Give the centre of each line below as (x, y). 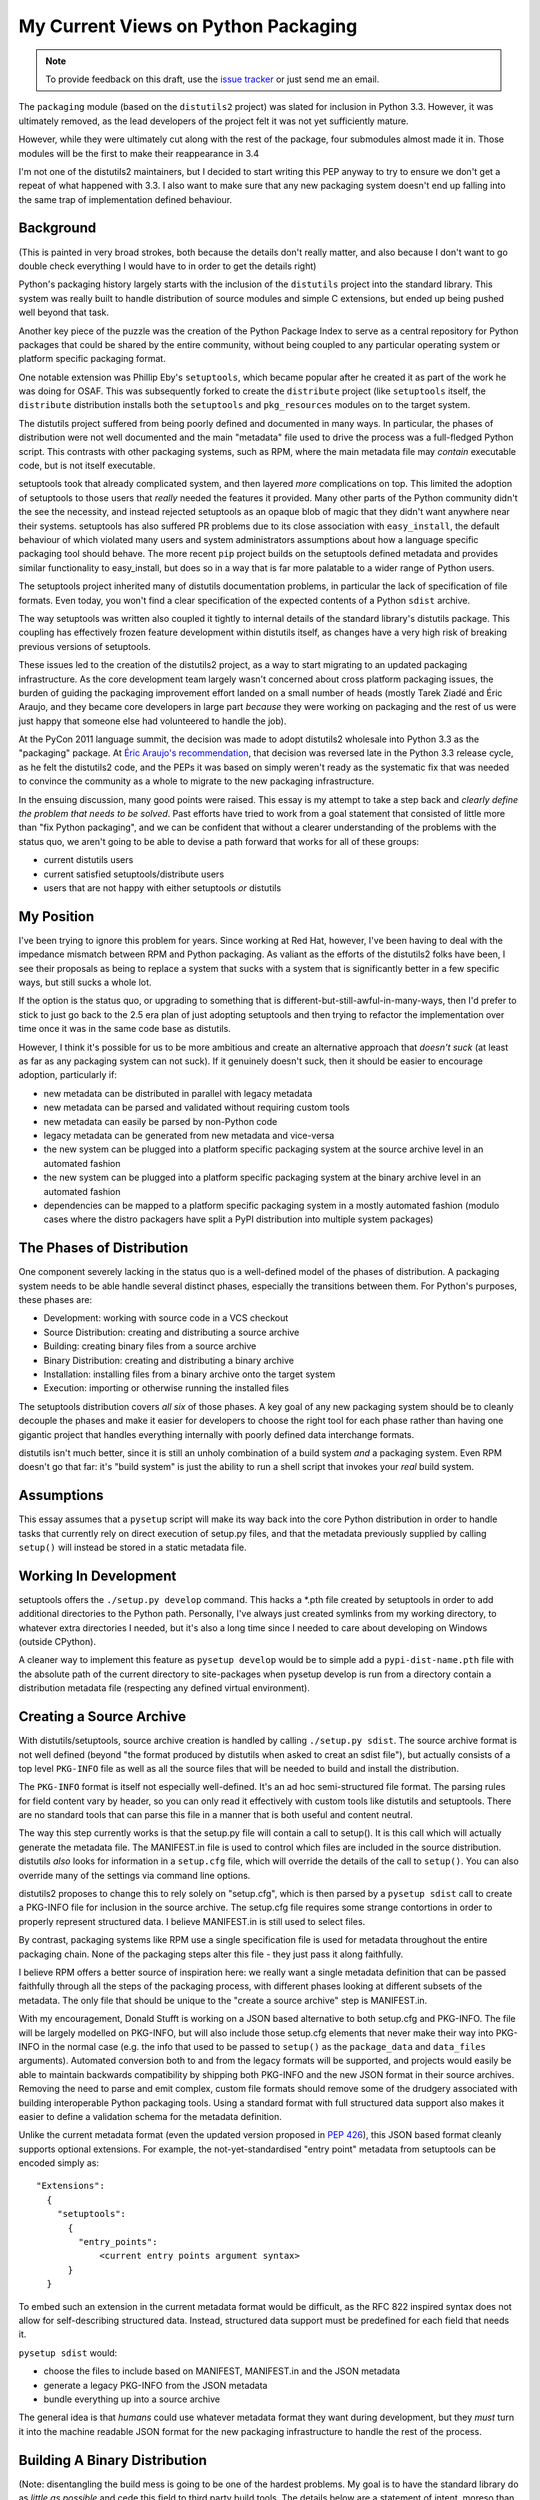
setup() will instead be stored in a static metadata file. (132, 1547)
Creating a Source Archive (102, 1716)
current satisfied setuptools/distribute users (134, 874)
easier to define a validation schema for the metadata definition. (150, 2116)
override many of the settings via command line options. (134, 1875)
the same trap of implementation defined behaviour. (125, 199)
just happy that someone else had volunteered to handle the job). (152, 721)
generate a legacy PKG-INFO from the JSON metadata (155, 2385)
